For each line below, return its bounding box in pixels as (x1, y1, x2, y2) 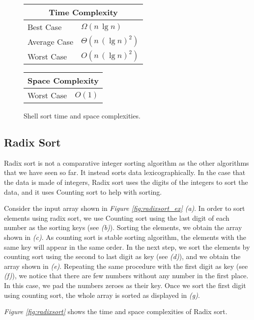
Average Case (28, 35, 73, 47)
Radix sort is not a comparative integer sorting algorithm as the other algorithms (4, 157, 249, 168)
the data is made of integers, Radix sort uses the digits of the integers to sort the (4, 176, 248, 187)
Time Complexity (49, 6, 118, 18)
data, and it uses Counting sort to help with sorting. (4, 186, 162, 197)
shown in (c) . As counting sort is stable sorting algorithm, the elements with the (4, 232, 246, 242)
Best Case (28, 21, 62, 32)
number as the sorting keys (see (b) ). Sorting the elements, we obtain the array (4, 222, 242, 233)
